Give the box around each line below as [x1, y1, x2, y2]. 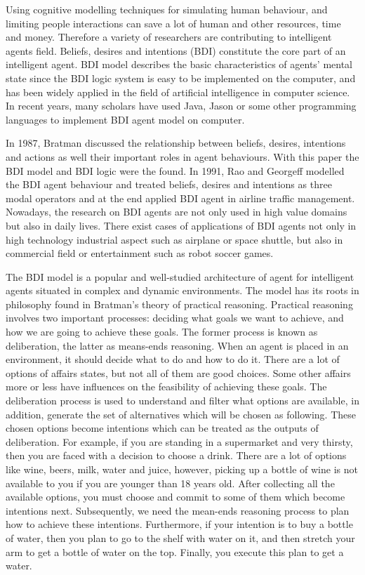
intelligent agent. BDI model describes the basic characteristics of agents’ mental [6, 57, 353, 72]
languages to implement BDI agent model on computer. [6, 112, 245, 126]
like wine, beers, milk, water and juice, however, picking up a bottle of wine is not [6, 462, 358, 476]
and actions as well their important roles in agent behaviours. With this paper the [6, 149, 359, 164]
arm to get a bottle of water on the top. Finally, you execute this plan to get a [6, 544, 344, 559]
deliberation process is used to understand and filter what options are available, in [6, 393, 359, 408]
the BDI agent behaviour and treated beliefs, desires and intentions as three [6, 177, 332, 192]
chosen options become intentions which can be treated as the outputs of [6, 421, 319, 435]
